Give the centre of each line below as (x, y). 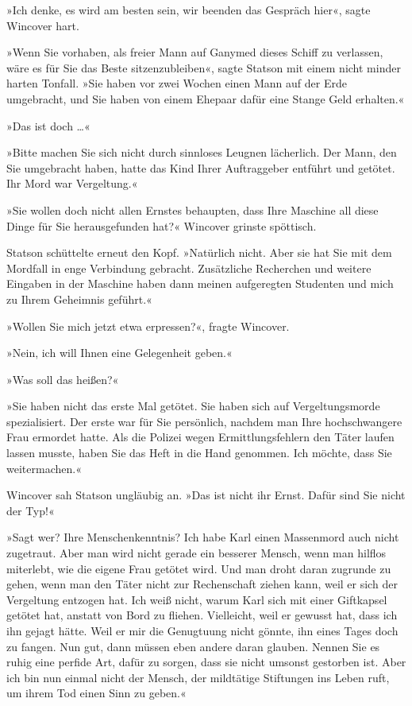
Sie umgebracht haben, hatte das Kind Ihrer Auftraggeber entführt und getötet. (201, 167)
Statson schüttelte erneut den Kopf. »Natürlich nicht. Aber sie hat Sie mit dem (199, 252)
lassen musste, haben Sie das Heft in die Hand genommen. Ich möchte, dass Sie (199, 453)
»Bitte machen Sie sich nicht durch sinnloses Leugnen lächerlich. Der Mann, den (202, 152)
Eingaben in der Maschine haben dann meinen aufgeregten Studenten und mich (200, 283)
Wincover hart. (43, 25)
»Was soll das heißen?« (63, 379)
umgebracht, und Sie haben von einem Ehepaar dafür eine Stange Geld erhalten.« (206, 98)
